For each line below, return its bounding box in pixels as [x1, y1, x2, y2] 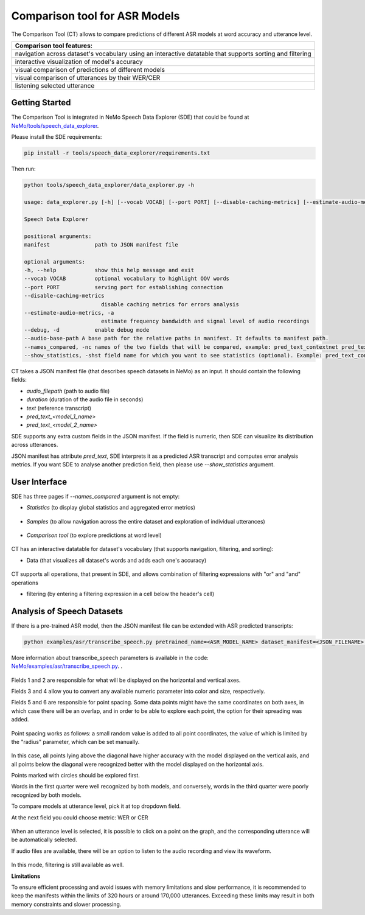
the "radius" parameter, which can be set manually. [11, 738, 140, 745]
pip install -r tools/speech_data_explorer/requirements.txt [24, 150, 210, 156]
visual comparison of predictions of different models [15, 65, 165, 74]
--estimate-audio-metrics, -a [24, 309, 114, 317]
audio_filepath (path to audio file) [26, 387, 110, 394]
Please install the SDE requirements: [11, 133, 102, 141]
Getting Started [11, 97, 71, 108]
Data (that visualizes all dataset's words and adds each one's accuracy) [26, 556, 207, 564]
